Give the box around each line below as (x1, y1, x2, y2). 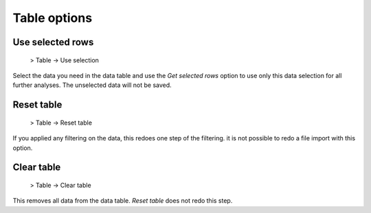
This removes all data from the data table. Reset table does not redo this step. (12, 197, 233, 205)
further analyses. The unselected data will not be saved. (12, 81, 172, 89)
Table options (12, 10, 93, 25)
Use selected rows (12, 36, 94, 48)
